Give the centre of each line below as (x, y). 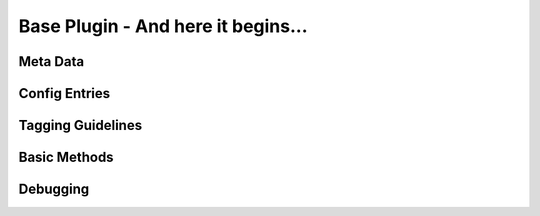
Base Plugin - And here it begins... (163, 26)
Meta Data (51, 61)
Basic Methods (66, 157)
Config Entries (64, 93)
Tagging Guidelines (80, 125)
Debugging (54, 189)
